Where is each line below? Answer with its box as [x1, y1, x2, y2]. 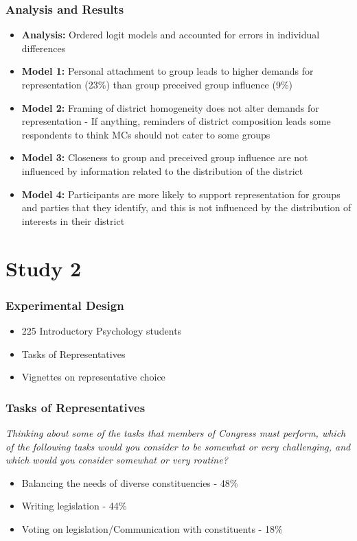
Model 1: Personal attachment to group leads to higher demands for [21, 64, 314, 78]
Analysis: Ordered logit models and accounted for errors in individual [21, 27, 320, 42]
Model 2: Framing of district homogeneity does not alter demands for [21, 100, 319, 115]
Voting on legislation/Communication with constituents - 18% [21, 521, 283, 536]
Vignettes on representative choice [21, 370, 165, 384]
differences [21, 40, 66, 55]
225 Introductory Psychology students [21, 323, 182, 337]
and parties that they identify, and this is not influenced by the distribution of [21, 200, 352, 215]
